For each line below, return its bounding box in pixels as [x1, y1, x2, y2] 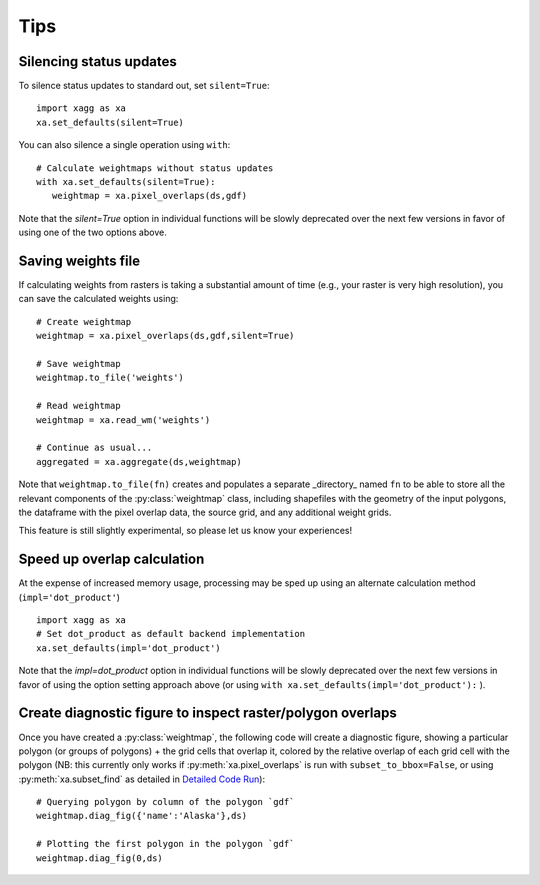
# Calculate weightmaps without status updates [36, 162, 274, 174]
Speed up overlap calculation [18, 551, 205, 568]
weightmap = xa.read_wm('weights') [36, 414, 211, 425]
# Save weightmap [36, 358, 121, 370]
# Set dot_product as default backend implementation [36, 628, 305, 640]
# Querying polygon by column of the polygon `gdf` [36, 796, 295, 808]
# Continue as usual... [36, 442, 153, 454]
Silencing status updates [18, 53, 177, 70]
